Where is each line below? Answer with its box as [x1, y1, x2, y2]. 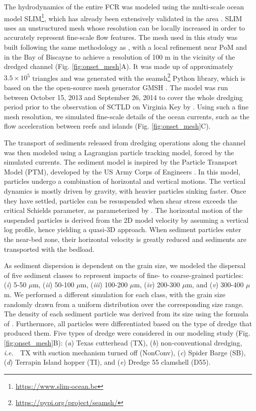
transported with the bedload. [4, 243, 95, 254]
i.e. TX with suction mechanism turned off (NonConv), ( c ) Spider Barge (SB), [4, 347, 246, 357]
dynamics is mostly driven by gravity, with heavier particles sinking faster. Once [4, 186, 246, 196]
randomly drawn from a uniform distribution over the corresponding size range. [4, 299, 244, 309]
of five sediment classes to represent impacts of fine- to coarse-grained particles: [4, 270, 244, 280]
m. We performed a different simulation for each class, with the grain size [4, 289, 225, 299]
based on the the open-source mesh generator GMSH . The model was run [4, 82, 228, 93]
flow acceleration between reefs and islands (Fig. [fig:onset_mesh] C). [4, 121, 211, 131]
